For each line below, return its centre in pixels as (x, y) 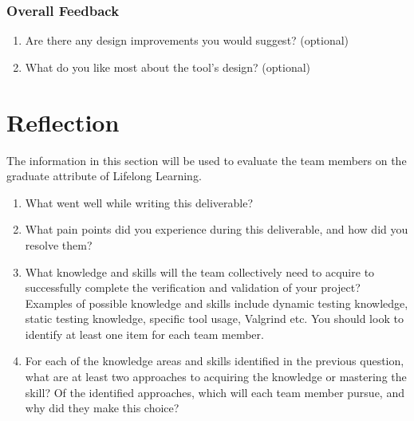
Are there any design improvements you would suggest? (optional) (187, 40)
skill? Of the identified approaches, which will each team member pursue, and (215, 392)
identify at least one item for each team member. (144, 334)
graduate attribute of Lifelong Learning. (104, 176)
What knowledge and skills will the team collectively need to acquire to (200, 271)
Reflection (63, 122)
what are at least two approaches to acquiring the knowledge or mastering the (216, 377)
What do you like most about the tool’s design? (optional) (168, 67)
